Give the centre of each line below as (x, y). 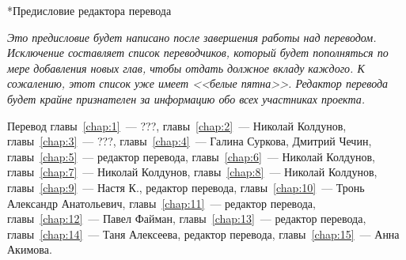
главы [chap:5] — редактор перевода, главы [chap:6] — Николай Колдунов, (191, 156)
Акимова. (30, 249)
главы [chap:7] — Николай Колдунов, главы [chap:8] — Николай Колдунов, (192, 172)
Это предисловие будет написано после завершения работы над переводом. (192, 37)
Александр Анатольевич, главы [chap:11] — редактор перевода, (161, 203)
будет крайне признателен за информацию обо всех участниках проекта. (186, 98)
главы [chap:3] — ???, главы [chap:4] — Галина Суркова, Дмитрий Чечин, (190, 141)
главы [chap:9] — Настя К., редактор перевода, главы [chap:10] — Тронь (186, 187)
